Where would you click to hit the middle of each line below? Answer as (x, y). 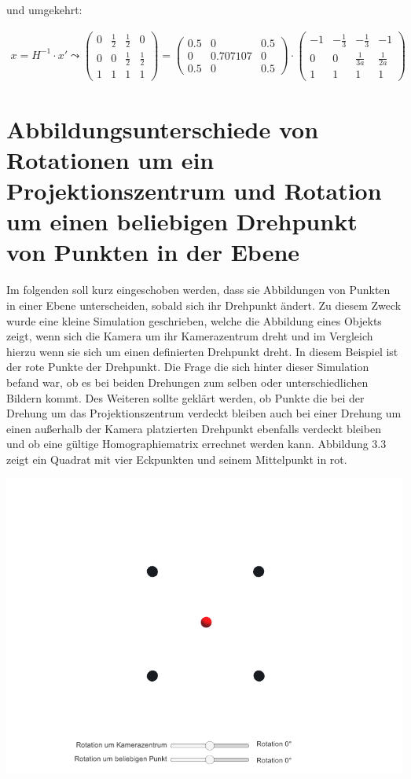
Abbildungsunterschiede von (163, 129)
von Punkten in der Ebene (153, 252)
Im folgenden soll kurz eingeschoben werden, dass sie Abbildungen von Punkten (198, 290)
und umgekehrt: (44, 9)
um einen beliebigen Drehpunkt (182, 221)
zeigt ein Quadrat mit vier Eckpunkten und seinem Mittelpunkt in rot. (177, 459)
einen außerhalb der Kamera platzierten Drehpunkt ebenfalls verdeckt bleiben (194, 428)
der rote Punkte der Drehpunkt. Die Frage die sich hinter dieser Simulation (188, 367)
